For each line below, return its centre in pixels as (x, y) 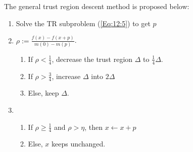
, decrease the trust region (92, 59)
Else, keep (43, 93)
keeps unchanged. (78, 144)
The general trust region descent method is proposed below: (97, 6)
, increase (66, 76)
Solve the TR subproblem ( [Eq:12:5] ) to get (83, 23)
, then (93, 127)
